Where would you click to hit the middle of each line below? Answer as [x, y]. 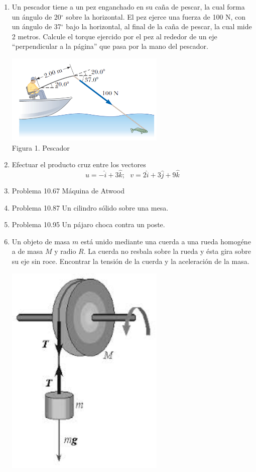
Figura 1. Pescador [41, 147]
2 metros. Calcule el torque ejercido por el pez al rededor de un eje [114, 36]
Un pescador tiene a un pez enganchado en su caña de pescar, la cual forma [128, 7]
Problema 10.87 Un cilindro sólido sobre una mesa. [90, 207]
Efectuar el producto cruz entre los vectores [79, 164]
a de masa [27, 251]
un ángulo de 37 [36, 26]
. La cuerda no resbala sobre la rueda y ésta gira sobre [167, 251]
